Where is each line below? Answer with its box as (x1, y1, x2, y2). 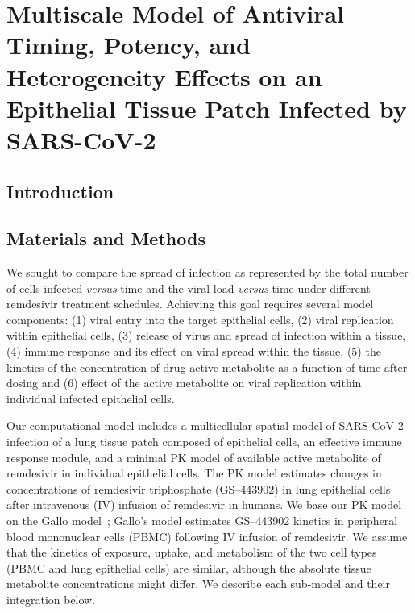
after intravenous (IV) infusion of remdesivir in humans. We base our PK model (6, 496, 402, 513)
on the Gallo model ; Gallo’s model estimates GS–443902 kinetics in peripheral (6, 512, 398, 529)
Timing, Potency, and (6, 28, 251, 61)
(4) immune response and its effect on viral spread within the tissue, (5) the (6, 343, 381, 360)
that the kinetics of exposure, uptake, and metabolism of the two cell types (6, 544, 377, 561)
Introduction (6, 178, 114, 203)
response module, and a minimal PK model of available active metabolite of (6, 448, 381, 465)
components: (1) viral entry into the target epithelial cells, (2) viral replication (6, 311, 394, 327)
